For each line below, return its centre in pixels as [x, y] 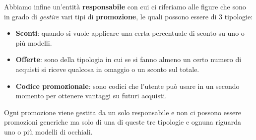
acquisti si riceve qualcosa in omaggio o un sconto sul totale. [107, 69]
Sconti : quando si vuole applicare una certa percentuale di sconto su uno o [130, 33]
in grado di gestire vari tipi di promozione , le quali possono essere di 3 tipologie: [128, 16]
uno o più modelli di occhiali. [48, 131]
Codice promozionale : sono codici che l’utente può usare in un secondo [128, 86]
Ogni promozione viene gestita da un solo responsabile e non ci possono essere [123, 112]
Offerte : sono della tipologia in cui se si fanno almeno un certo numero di [128, 59]
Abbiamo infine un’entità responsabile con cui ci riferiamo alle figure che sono [125, 6]
